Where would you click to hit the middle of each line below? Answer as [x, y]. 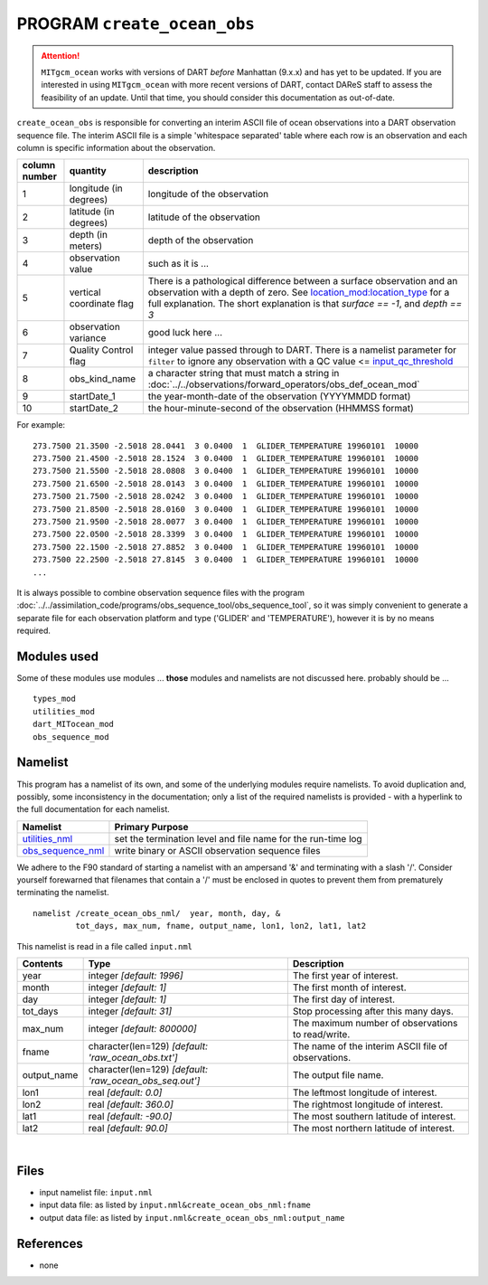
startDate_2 [94, 409]
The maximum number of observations [375, 1024]
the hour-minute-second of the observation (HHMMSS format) [281, 409]
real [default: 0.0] [125, 1092]
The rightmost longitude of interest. [368, 1105]
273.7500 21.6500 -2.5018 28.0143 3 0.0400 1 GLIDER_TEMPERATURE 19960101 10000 [226, 483]
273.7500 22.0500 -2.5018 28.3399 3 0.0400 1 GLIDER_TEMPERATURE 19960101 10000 [226, 534]
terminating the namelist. [63, 893]
